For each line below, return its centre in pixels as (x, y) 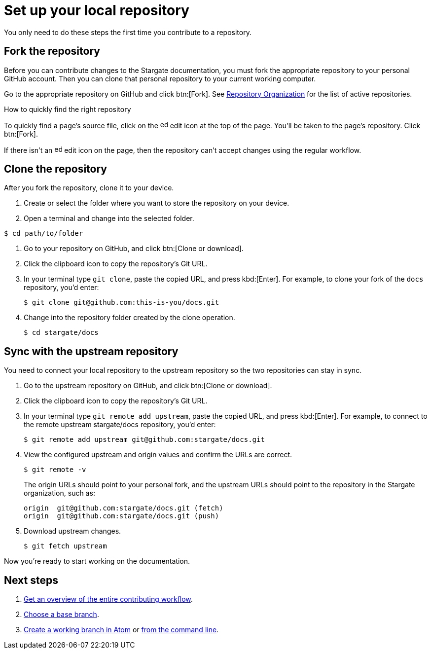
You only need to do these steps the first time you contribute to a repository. (128, 32)
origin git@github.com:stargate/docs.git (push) (122, 516)
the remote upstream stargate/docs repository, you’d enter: (120, 425)
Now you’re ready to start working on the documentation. (97, 561)
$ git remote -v (55, 470)
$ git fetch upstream (65, 546)
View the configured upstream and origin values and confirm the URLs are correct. (158, 455)
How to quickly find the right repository (68, 109)
